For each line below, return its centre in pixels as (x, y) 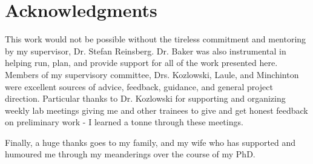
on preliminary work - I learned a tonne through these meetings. (124, 122)
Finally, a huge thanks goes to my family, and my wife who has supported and (150, 142)
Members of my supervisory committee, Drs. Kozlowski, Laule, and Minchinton (152, 74)
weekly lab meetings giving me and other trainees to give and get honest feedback (156, 110)
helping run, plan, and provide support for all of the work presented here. (141, 63)
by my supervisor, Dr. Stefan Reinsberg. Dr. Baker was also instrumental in (146, 51)
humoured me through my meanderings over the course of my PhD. (130, 154)
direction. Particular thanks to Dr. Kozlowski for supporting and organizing (145, 98)
